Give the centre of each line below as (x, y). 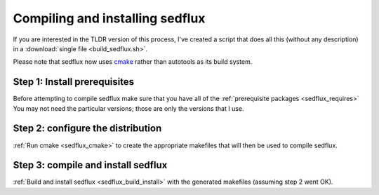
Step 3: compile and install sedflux (90, 165)
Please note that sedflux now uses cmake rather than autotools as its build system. (133, 62)
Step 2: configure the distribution (87, 129)
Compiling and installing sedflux (109, 18)
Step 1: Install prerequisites (74, 82)
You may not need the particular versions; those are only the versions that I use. (129, 108)
